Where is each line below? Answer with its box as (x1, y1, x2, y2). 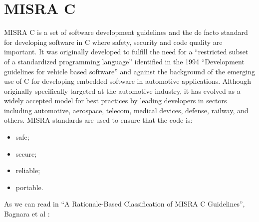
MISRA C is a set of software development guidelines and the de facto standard (4, 27, 248, 37)
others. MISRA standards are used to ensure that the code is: (4, 115, 193, 125)
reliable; (15, 165, 40, 176)
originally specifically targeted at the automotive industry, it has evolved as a (4, 85, 241, 96)
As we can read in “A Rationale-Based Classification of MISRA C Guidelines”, (4, 199, 245, 209)
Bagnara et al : (4, 209, 50, 219)
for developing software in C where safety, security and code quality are (4, 36, 223, 47)
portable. (15, 182, 43, 192)
